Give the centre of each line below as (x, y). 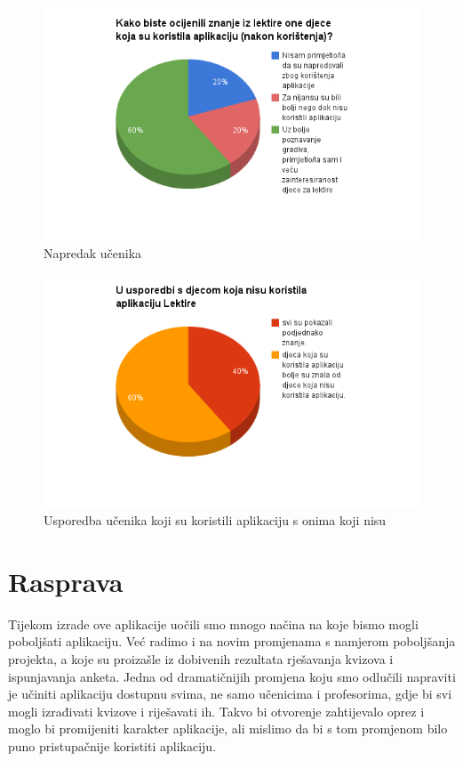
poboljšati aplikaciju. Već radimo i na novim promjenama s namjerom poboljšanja (232, 641)
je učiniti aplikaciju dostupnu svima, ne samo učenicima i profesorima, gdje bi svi (230, 694)
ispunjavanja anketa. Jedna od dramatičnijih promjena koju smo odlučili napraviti (232, 676)
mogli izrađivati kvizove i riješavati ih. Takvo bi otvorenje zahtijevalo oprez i (216, 711)
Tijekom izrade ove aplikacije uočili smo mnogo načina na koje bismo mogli (213, 623)
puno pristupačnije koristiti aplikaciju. (112, 746)
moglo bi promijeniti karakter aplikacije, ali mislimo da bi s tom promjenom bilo (228, 729)
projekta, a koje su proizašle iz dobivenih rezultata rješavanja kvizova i (201, 659)
